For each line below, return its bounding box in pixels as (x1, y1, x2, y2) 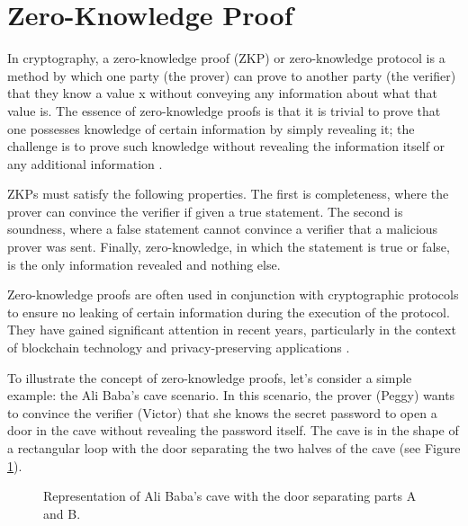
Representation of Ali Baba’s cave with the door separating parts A (43, 486, 417, 505)
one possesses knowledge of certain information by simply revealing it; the (7, 119, 415, 138)
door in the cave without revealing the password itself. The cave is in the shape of (7, 421, 459, 440)
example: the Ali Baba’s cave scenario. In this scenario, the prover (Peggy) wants (7, 386, 455, 405)
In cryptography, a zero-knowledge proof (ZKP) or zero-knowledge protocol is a (7, 49, 445, 67)
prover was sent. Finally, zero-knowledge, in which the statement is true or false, (7, 237, 450, 256)
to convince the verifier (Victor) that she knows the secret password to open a (7, 403, 437, 422)
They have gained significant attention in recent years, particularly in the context (7, 320, 456, 339)
